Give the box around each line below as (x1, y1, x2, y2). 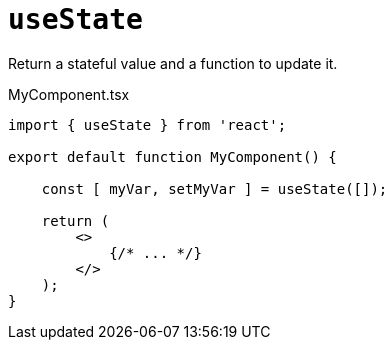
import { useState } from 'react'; (8, 116, 287, 133)
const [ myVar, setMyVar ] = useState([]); (41, 180, 388, 197)
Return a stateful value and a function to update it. (8, 54, 338, 72)
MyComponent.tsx (8, 85, 130, 103)
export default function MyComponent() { (8, 148, 337, 165)
